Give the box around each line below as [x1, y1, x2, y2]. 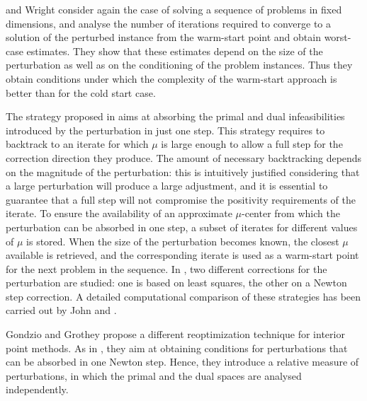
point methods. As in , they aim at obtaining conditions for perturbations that [6, 340, 348, 355]
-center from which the [242, 206, 340, 221]
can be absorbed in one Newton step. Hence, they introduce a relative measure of [6, 354, 359, 369]
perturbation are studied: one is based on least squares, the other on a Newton [6, 275, 347, 290]
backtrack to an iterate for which [6, 136, 149, 151]
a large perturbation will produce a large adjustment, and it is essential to [6, 178, 328, 193]
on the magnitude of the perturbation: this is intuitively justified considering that [6, 164, 360, 179]
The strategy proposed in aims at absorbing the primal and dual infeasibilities [6, 109, 345, 124]
